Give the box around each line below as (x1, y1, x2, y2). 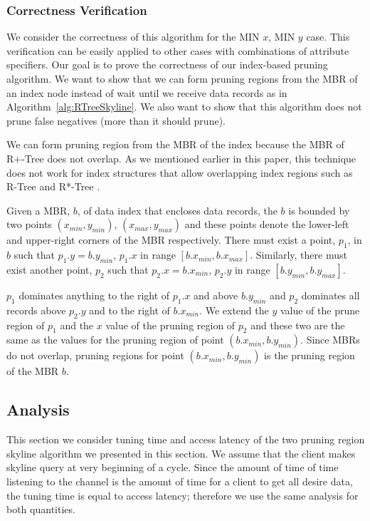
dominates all (301, 287, 360, 302)
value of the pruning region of (105, 317, 236, 332)
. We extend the (199, 302, 269, 317)
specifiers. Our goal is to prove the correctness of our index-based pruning (6, 57, 328, 72)
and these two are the (250, 317, 345, 332)
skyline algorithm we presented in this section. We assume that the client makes (6, 445, 356, 460)
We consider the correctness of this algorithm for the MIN (6, 29, 260, 44)
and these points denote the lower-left (184, 217, 349, 232)
